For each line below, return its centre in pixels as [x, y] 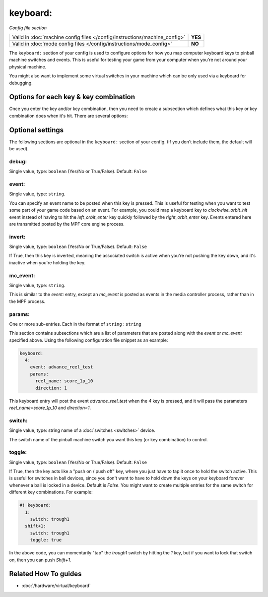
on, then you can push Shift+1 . [40, 560]
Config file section [28, 28]
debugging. [21, 83]
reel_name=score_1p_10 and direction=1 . [50, 408]
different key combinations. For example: [51, 492]
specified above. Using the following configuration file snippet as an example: [89, 340]
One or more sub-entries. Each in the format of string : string [75, 324]
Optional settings [36, 130]
